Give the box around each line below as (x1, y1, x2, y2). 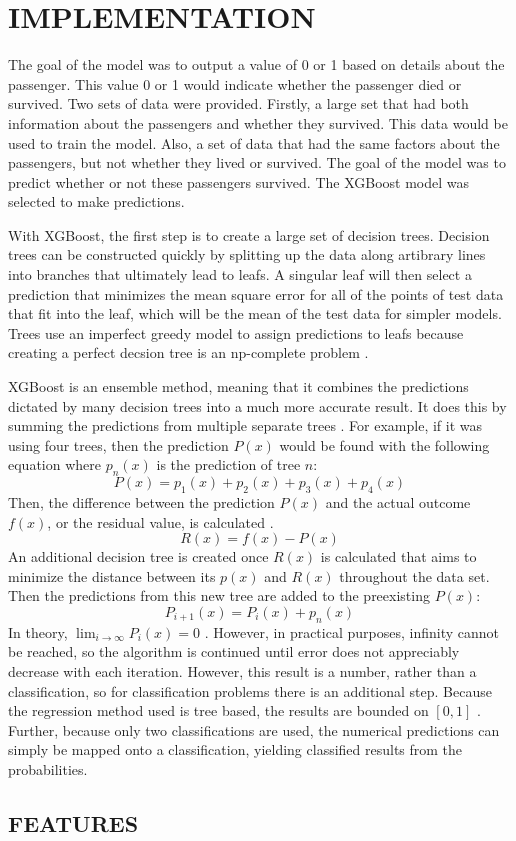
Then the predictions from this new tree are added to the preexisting (8, 585, 430, 606)
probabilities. (8, 758, 88, 779)
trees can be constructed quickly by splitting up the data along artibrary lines (8, 244, 486, 265)
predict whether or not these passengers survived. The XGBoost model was (8, 171, 470, 192)
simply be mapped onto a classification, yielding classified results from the (8, 739, 463, 760)
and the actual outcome (325, 492, 471, 512)
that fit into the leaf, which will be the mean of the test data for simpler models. (8, 303, 502, 324)
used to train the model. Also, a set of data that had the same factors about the (8, 132, 500, 153)
